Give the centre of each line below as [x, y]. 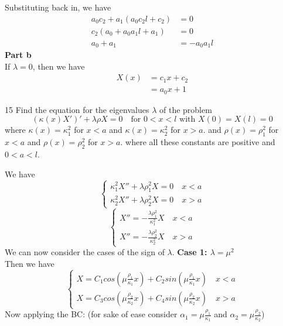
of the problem [185, 109]
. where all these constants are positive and [198, 142]
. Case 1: [190, 252]
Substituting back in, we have [58, 7]
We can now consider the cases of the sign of [85, 252]
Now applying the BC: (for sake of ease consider [91, 314]
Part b [18, 55]
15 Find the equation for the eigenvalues [77, 109]
